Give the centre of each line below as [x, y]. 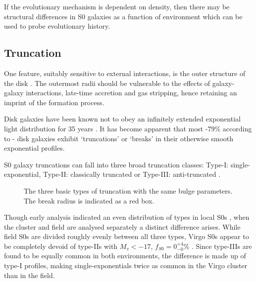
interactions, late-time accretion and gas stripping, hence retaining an [131, 93]
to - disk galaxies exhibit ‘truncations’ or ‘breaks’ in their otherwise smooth [119, 138]
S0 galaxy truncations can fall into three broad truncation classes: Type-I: [116, 164]
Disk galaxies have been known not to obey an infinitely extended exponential [122, 119]
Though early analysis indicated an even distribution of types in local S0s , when [127, 217]
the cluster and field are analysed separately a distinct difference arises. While [122, 226]
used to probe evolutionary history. [57, 26]
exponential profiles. [34, 148]
